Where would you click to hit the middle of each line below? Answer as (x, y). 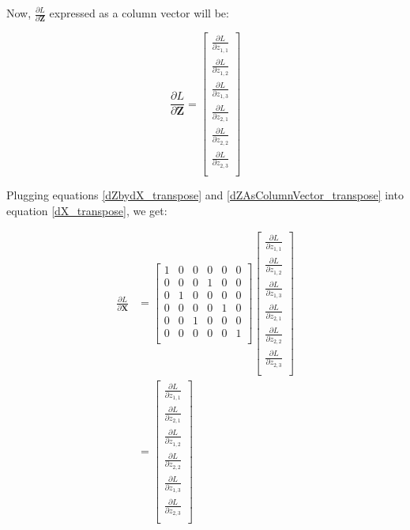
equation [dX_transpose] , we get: (87, 210)
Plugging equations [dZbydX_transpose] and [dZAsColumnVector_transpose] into (205, 194)
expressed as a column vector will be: (139, 13)
